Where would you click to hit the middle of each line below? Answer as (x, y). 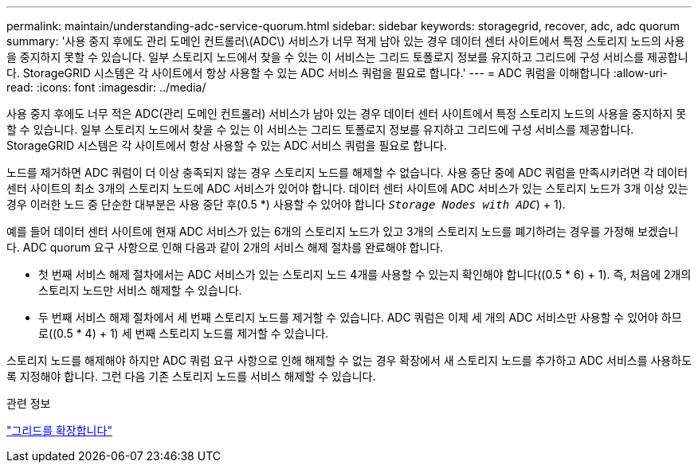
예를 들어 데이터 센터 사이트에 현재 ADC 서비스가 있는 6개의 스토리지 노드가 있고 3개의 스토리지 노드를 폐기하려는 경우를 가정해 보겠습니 (343, 231)
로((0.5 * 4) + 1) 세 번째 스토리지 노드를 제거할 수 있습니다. (184, 333)
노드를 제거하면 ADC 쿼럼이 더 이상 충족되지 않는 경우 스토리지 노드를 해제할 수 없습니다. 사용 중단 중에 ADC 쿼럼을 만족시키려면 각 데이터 (347, 172)
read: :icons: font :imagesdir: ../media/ (106, 87)
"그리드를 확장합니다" (59, 430)
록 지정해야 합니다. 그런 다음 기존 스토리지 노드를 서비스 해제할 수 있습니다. (191, 376)
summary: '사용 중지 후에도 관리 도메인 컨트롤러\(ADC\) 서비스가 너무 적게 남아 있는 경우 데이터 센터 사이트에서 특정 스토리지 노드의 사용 (346, 41)
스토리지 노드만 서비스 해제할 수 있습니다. (140, 290)
